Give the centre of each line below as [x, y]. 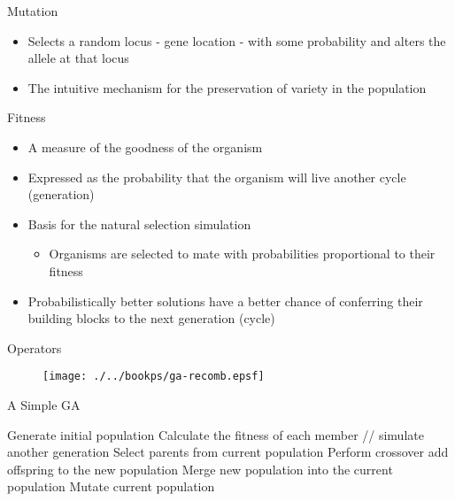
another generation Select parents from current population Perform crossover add [228, 452]
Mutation [33, 11]
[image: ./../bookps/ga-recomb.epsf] [154, 377]
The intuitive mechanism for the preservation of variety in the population [227, 87]
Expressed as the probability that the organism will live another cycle [217, 177]
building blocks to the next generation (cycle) [151, 318]
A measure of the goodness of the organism [145, 146]
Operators [35, 347]
